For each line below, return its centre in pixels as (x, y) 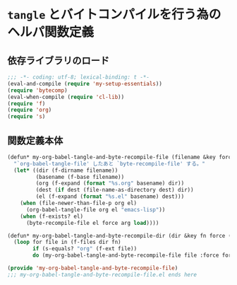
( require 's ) (26, 117)
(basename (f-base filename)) (80, 177)
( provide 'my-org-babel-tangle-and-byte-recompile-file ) (93, 268)
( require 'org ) (30, 110)
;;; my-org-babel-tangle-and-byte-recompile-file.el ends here (102, 274)
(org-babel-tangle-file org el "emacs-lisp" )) (96, 209)
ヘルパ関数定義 (51, 32)
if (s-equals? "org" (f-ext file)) (85, 249)
